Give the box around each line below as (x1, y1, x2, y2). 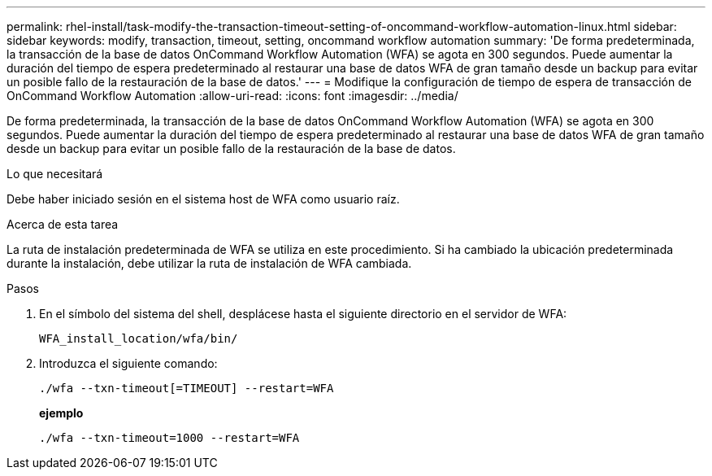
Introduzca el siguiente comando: (39, 356, 218, 370)
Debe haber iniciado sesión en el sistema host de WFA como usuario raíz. (7, 192, 400, 206)
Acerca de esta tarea (7, 217, 119, 231)
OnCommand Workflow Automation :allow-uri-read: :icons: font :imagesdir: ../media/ (7, 89, 458, 103)
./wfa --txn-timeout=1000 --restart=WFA (39, 431, 300, 444)
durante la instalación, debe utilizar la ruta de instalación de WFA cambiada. (7, 256, 412, 270)
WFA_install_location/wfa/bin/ (39, 332, 238, 345)
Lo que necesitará (7, 167, 103, 181)
